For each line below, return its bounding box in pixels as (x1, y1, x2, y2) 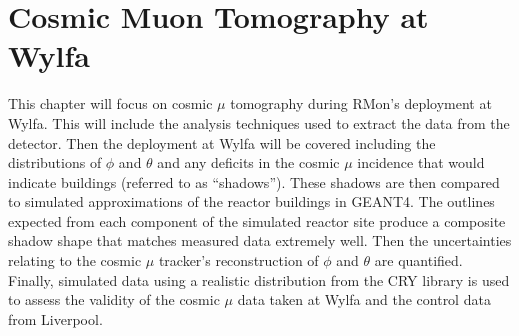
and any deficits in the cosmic (157, 152, 340, 173)
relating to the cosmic (8, 250, 142, 271)
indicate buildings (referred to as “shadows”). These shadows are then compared (8, 171, 500, 192)
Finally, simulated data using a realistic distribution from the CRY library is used (8, 269, 510, 290)
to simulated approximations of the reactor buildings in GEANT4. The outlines (8, 191, 495, 212)
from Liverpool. (8, 308, 103, 329)
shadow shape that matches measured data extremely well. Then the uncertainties (8, 230, 512, 251)
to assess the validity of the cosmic (8, 289, 220, 310)
